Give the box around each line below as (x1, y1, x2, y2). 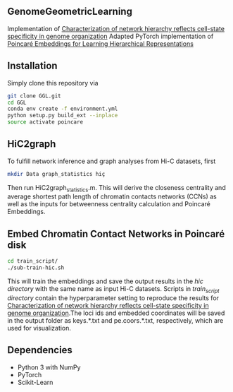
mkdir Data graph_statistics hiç (7, 170, 106, 177)
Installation (7, 60, 58, 72)
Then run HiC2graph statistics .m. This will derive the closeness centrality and (7, 183, 227, 194)
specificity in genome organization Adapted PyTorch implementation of (7, 32, 214, 40)
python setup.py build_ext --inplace (7, 112, 118, 119)
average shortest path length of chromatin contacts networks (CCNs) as (7, 192, 217, 201)
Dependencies (7, 344, 73, 356)
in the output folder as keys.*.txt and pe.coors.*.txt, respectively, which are (7, 316, 224, 324)
